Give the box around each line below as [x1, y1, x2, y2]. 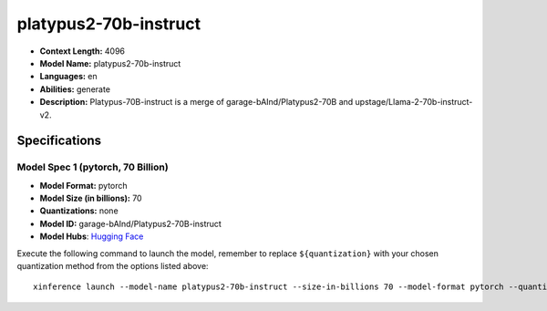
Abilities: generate [39, 83, 111, 95]
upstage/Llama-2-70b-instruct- [355, 97, 473, 108]
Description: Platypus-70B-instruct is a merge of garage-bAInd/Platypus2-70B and [39, 97, 354, 108]
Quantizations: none [39, 205, 119, 216]
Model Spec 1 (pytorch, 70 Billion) [16, 161, 169, 173]
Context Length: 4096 [39, 46, 126, 57]
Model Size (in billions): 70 [39, 192, 142, 204]
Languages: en [39, 71, 98, 82]
